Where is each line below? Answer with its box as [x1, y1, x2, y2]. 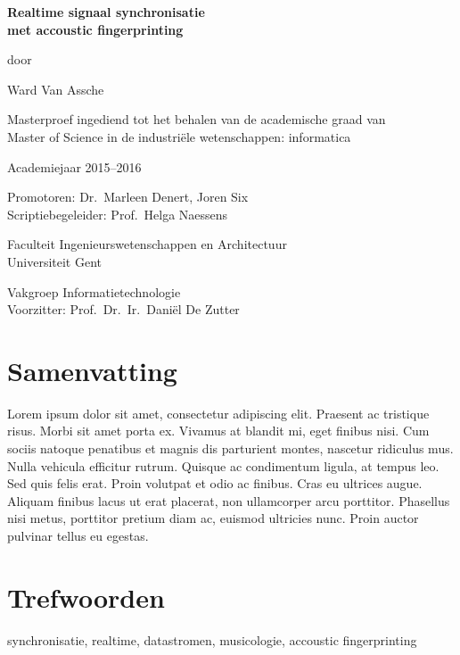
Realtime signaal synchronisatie [7, 3, 205, 21]
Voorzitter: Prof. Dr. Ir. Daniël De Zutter [7, 300, 240, 319]
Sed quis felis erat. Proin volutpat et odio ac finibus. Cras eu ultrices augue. [7, 474, 423, 493]
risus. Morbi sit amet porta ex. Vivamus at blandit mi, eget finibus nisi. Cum [7, 421, 430, 440]
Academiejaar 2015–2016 [7, 157, 142, 176]
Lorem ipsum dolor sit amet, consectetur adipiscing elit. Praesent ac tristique [7, 403, 430, 422]
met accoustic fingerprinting [7, 20, 184, 38]
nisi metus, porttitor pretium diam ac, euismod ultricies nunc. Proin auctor [7, 509, 419, 527]
